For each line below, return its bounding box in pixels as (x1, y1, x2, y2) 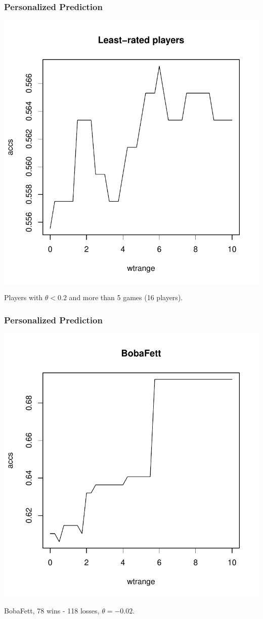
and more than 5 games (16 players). (69, 292, 183, 303)
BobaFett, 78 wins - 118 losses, (4, 605, 100, 616)
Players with (4, 292, 43, 303)
